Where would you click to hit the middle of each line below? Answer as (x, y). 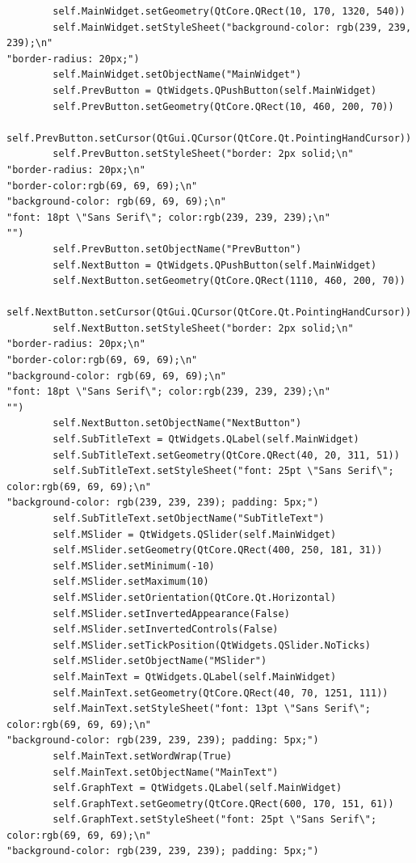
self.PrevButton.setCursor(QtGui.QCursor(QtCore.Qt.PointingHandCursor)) (209, 138)
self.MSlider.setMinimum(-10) (134, 566)
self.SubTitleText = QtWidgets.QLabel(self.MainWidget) (206, 440)
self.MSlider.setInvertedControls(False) (166, 630)
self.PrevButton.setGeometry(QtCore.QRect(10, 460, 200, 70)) (223, 106)
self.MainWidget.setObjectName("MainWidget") (177, 75)
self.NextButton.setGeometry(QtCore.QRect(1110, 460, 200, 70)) (229, 281)
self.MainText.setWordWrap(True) (143, 756)
